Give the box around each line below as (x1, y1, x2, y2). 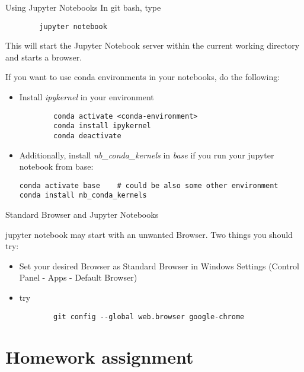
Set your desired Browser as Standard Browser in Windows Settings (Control (19, 259, 299, 272)
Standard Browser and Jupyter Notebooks (5, 208, 159, 221)
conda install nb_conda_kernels (19, 191, 147, 200)
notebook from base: (19, 160, 94, 173)
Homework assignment (5, 344, 194, 368)
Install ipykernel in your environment (19, 91, 154, 103)
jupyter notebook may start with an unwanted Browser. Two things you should (5, 228, 293, 240)
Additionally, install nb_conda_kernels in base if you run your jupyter (19, 148, 274, 161)
